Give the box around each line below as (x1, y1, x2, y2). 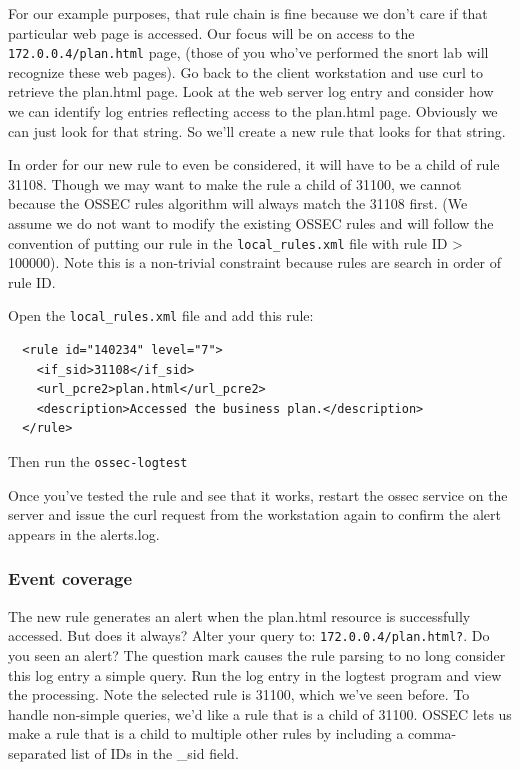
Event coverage (8, 566, 133, 591)
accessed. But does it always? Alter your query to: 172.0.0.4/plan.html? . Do (8, 625, 490, 646)
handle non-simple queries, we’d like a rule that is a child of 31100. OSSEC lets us (8, 703, 512, 724)
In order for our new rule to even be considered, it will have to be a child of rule (8, 154, 500, 175)
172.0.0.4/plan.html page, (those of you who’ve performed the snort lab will (8, 42, 489, 63)
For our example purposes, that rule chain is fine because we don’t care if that (8, 3, 488, 23)
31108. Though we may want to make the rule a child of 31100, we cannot (8, 173, 462, 194)
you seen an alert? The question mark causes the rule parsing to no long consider (8, 644, 506, 665)
